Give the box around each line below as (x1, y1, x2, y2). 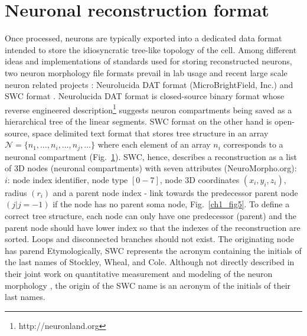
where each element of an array (97, 138, 211, 151)
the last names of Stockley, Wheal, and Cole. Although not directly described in (5, 256, 295, 268)
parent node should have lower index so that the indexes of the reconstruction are (5, 221, 301, 233)
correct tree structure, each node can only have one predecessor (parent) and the (5, 209, 297, 221)
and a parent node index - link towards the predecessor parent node (53, 186, 298, 198)
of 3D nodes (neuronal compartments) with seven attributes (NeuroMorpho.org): (5, 162, 297, 174)
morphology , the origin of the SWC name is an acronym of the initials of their (5, 279, 291, 291)
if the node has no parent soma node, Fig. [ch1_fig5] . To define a (53, 198, 290, 210)
